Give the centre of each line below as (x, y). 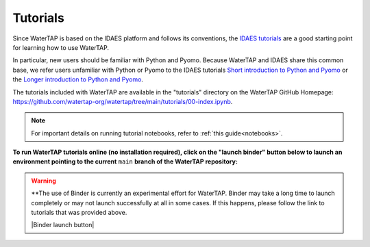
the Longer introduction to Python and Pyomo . (78, 79)
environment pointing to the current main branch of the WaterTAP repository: (125, 161)
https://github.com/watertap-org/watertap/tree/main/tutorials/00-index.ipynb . (123, 101)
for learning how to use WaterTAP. (61, 47)
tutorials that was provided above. (79, 213)
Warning (44, 181)
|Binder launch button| (63, 225)
